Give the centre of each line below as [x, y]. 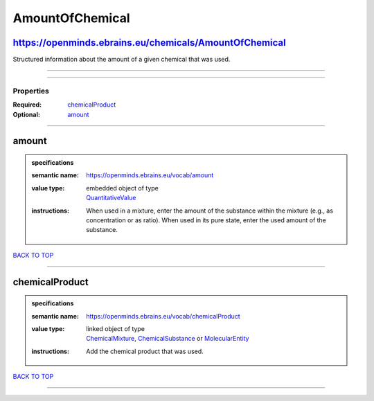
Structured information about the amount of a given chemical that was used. [122, 60]
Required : [27, 105]
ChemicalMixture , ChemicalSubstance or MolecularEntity [168, 339]
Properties [31, 91]
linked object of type [116, 328]
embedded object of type [122, 188]
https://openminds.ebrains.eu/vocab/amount [150, 175]
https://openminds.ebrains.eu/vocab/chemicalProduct [163, 316]
